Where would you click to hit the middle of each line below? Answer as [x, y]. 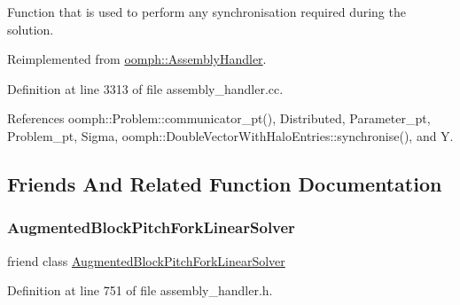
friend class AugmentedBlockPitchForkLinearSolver [146, 260]
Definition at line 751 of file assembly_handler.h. [140, 290]
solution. [31, 29]
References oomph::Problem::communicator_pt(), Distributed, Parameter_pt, [219, 118]
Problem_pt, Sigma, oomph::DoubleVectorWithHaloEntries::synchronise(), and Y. [230, 135]
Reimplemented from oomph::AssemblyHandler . [137, 59]
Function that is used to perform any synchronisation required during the [207, 12]
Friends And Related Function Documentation [225, 183]
